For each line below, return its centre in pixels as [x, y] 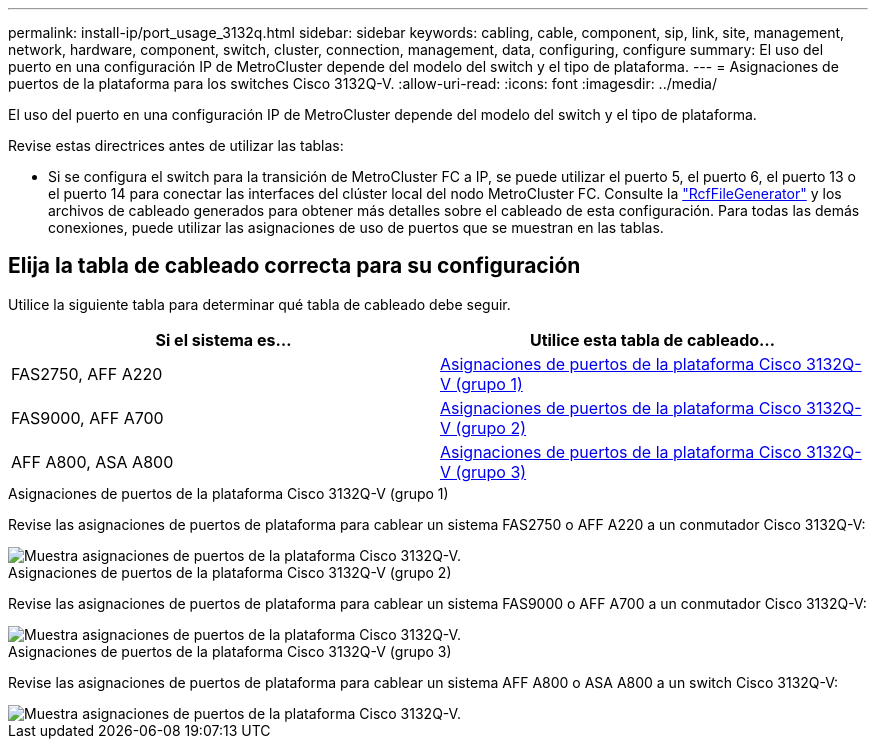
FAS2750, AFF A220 [87, 373]
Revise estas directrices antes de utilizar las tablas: [176, 145]
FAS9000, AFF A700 [87, 417]
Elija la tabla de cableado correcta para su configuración [294, 266]
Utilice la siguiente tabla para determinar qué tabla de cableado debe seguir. [259, 304]
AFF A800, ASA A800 [92, 461]
